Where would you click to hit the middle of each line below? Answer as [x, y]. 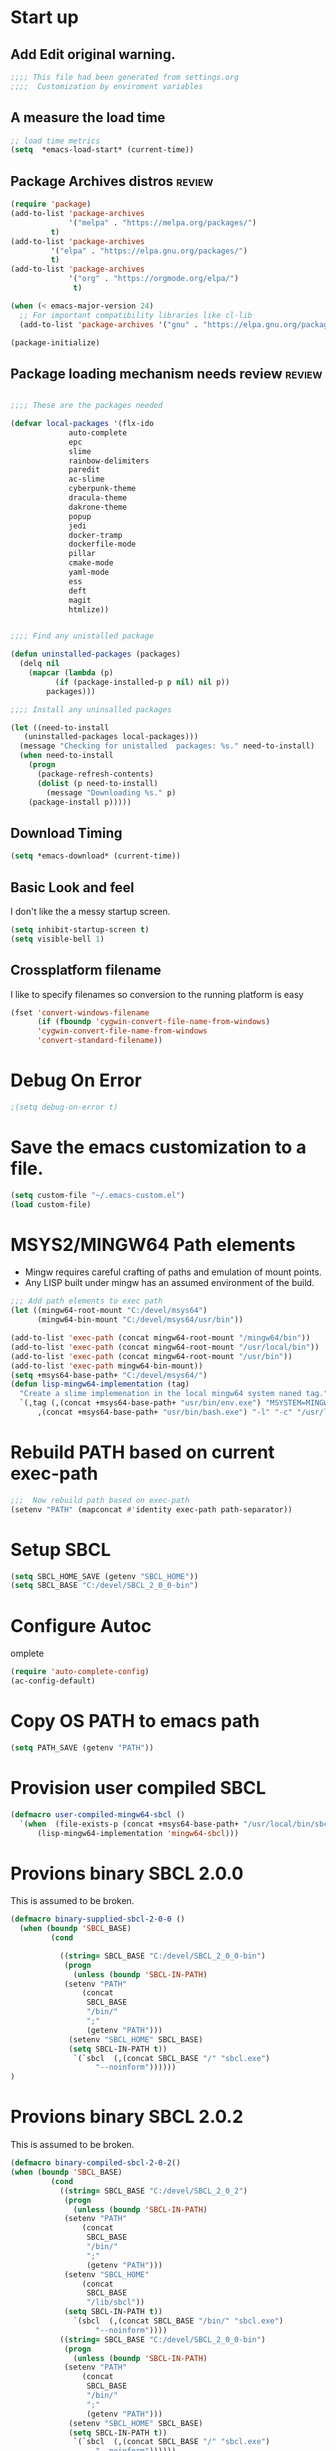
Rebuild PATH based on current [142, 1452]
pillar [82, 554]
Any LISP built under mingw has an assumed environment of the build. [169, 1283]
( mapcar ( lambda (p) [71, 673]
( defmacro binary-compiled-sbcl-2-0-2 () [96, 2163]
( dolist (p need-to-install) [97, 783]
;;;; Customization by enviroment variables [106, 86]
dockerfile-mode [102, 544]
